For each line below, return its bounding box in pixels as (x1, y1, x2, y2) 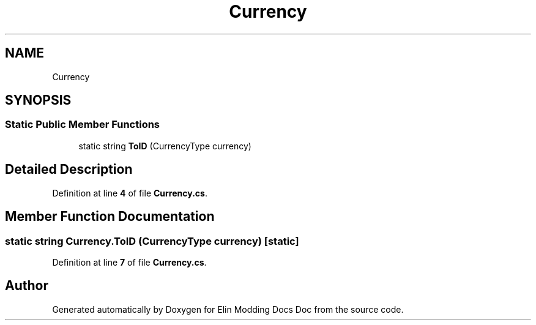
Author (5, 278, 48, 294)
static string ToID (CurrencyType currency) (78, 140, 251, 151)
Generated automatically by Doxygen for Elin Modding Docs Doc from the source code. (52, 304, 404, 315)
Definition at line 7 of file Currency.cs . (52, 256, 207, 267)
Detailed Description (5, 162, 133, 177)
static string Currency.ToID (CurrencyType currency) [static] (5, 234, 299, 247)
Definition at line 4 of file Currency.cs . (52, 187, 207, 198)
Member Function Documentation (5, 209, 215, 225)
